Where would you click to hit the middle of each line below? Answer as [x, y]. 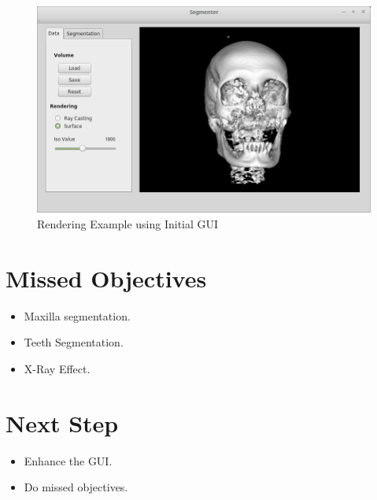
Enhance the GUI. [68, 460]
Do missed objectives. [76, 487]
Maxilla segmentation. [77, 315]
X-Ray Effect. [57, 368]
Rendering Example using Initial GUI [128, 223]
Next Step [62, 422]
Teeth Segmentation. [74, 342]
